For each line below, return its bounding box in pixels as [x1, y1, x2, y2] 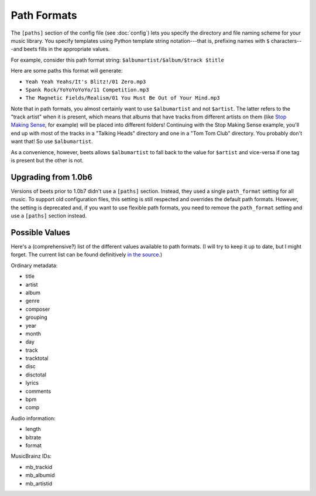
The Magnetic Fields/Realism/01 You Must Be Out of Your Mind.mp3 [25, 94, 221, 101]
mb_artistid [25, 480, 53, 487]
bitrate [25, 434, 42, 441]
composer [25, 305, 50, 312]
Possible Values [11, 227, 70, 237]
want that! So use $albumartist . [11, 138, 93, 145]
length [25, 426, 41, 433]
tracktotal [25, 355, 49, 362]
